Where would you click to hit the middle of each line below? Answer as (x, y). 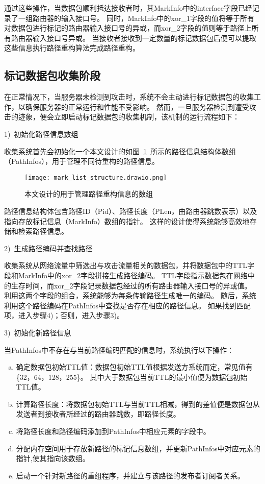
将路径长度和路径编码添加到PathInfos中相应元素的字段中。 (113, 431)
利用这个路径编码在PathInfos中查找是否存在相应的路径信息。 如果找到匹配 (127, 305)
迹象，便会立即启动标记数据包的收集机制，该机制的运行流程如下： (129, 117)
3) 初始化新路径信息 (38, 332)
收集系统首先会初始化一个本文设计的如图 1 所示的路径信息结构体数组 (120, 151)
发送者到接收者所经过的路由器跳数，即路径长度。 (98, 414)
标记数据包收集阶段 (52, 75)
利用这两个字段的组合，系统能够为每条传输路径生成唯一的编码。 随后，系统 (130, 295)
